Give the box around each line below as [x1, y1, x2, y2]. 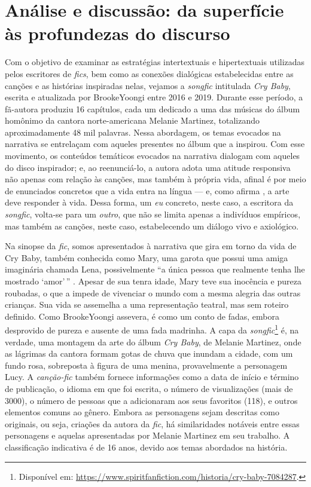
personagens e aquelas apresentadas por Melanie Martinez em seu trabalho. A [5, 429, 290, 442]
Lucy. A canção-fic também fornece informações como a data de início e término [5, 370, 299, 383]
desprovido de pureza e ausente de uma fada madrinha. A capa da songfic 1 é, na [5, 322, 299, 336]
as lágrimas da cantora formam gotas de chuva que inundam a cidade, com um [5, 347, 293, 360]
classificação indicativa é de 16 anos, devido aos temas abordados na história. [5, 440, 288, 453]
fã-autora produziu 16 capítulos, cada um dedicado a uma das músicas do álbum [5, 102, 300, 115]
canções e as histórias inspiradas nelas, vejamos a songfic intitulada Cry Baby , [5, 79, 291, 91]
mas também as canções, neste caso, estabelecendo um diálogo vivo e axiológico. [5, 219, 299, 232]
